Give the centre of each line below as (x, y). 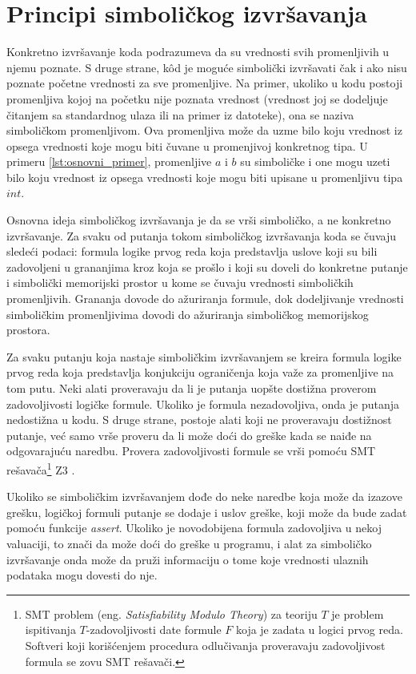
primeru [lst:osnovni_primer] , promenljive (109, 161)
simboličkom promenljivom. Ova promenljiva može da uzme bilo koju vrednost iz (204, 130)
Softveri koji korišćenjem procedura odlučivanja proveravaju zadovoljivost (205, 645)
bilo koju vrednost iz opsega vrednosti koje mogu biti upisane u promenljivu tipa (205, 177)
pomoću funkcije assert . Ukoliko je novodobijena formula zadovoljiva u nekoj (194, 528)
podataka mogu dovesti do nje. (82, 575)
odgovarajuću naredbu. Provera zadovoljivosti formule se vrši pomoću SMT (191, 451)
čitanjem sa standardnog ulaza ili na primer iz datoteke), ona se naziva (180, 114)
